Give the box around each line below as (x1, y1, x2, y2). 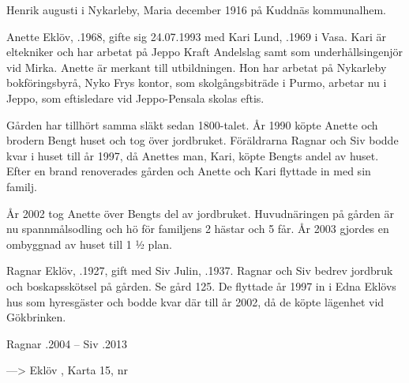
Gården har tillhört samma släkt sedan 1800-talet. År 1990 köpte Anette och (6, 116, 378, 133)
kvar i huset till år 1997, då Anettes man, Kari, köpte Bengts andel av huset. (6, 147, 379, 163)
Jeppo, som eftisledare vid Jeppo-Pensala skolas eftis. (6, 89, 265, 106)
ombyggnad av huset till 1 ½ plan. (6, 235, 172, 252)
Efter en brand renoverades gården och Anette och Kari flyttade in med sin (6, 163, 371, 179)
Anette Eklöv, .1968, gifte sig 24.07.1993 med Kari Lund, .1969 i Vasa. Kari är (6, 28, 386, 44)
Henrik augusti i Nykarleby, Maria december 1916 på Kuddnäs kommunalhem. (6, 2, 387, 17)
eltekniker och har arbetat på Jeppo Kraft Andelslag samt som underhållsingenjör (6, 43, 403, 60)
